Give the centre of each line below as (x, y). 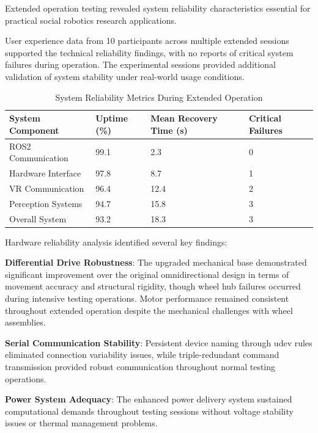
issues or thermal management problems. (81, 423)
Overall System (38, 218)
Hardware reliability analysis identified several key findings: (116, 242)
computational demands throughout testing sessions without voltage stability (149, 411)
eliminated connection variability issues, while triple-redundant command (142, 355)
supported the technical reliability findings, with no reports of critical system (149, 52)
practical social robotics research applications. (91, 20)
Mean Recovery (184, 118)
